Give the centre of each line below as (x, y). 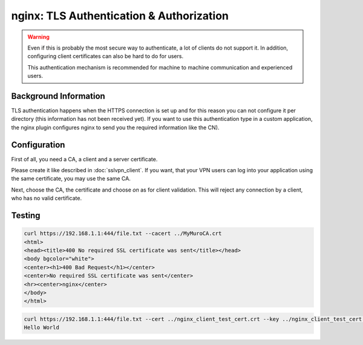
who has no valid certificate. (46, 198)
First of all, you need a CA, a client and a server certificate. (84, 159)
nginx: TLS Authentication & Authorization (120, 16)
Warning (38, 37)
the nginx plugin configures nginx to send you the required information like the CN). (115, 127)
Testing (26, 215)
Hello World (42, 327)
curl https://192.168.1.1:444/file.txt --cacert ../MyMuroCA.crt (123, 234)
